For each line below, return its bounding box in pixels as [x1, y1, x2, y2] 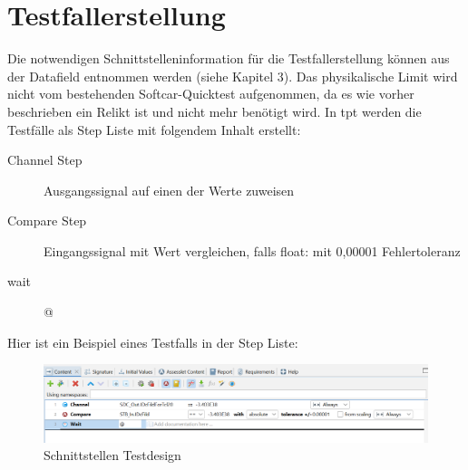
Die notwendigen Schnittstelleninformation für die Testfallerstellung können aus [7, 49, 450, 68]
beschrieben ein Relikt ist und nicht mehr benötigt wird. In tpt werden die [7, 101, 422, 120]
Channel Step [7, 150, 83, 169]
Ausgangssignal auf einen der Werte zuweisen [44, 180, 295, 199]
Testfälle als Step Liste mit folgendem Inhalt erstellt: [7, 120, 301, 139]
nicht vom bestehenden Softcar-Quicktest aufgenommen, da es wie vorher [7, 84, 414, 103]
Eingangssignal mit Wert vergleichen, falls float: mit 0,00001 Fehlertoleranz [44, 241, 461, 260]
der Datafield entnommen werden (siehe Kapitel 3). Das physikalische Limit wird [7, 66, 458, 85]
